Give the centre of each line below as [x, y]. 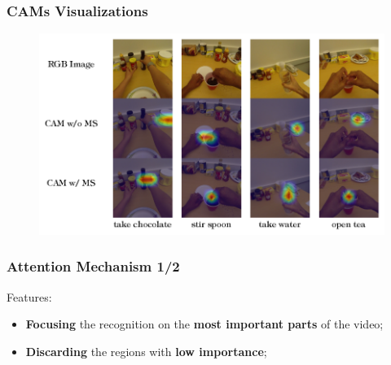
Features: [29, 296]
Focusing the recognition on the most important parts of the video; [204, 324]
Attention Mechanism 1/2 [93, 266]
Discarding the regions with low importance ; [146, 351]
